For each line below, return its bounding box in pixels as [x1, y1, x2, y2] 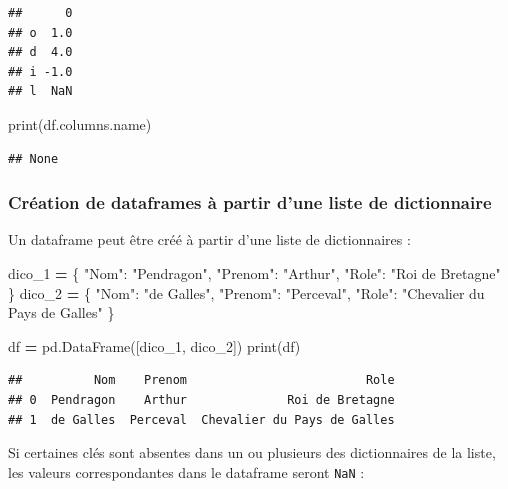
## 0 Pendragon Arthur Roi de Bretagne [8, 392, 395, 407]
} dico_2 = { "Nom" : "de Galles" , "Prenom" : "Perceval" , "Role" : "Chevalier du [8, 282, 485, 303]
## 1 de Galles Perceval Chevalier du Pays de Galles [8, 412, 395, 427]
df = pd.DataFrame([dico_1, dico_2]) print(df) [8, 335, 301, 356]
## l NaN [8, 84, 73, 99]
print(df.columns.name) [8, 113, 152, 134]
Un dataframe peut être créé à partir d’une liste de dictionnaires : [8, 229, 411, 250]
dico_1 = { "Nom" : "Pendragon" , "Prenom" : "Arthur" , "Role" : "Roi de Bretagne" [8, 262, 501, 283]
